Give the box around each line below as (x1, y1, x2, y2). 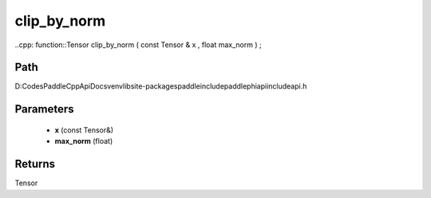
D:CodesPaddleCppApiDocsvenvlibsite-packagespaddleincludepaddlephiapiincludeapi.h (14, 81, 307, 91)
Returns (14, 157, 56, 171)
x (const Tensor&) (54, 125, 114, 135)
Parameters (14, 102, 74, 116)
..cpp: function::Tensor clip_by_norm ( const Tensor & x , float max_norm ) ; (14, 40, 263, 49)
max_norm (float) (54, 137, 113, 146)
